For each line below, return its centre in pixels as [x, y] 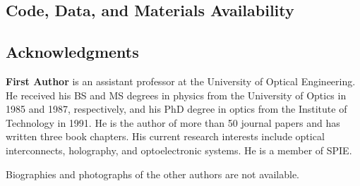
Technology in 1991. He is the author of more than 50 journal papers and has [173, 122]
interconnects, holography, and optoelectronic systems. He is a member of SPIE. [179, 150]
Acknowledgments [72, 52]
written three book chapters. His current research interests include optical [165, 136]
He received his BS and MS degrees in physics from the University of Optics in [176, 95]
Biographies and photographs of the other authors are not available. [152, 174]
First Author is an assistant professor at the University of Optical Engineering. [181, 81]
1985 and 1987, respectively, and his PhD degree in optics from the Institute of [176, 109]
